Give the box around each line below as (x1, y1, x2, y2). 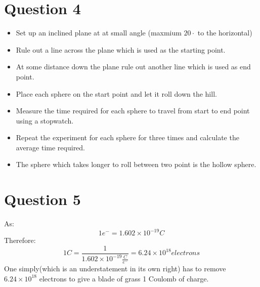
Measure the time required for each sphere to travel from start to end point (16, 105, 250, 116)
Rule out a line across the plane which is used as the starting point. (16, 44, 226, 55)
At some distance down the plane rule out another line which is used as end (16, 61, 251, 72)
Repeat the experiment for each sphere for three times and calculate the (16, 132, 239, 143)
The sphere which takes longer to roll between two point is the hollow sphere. (16, 159, 256, 170)
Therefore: (4, 235, 36, 245)
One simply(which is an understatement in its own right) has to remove (4, 263, 226, 274)
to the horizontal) (197, 27, 252, 38)
